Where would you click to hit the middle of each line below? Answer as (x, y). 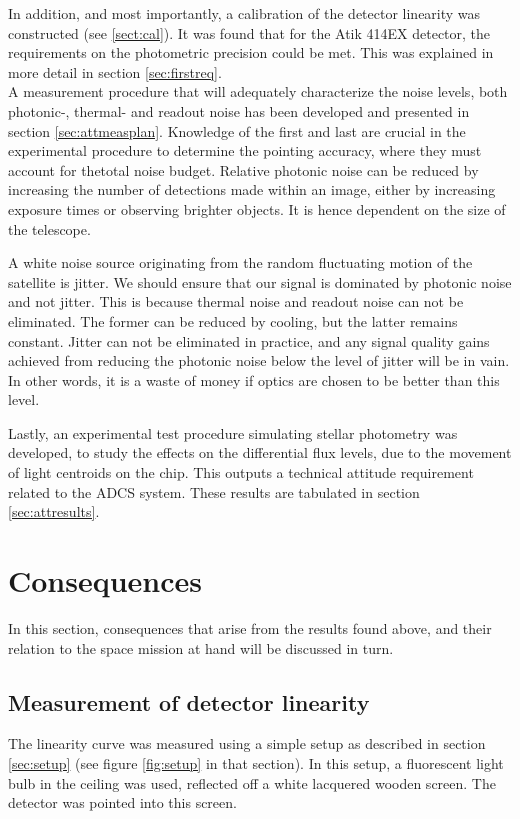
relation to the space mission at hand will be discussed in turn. (201, 647)
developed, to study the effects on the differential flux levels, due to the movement (260, 452)
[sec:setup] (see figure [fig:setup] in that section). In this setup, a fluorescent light (256, 762)
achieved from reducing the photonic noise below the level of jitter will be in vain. (259, 360)
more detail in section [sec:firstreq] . (115, 71)
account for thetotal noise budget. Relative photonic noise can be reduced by (243, 169)
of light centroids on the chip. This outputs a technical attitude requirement (241, 472)
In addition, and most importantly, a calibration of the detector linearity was (244, 13)
